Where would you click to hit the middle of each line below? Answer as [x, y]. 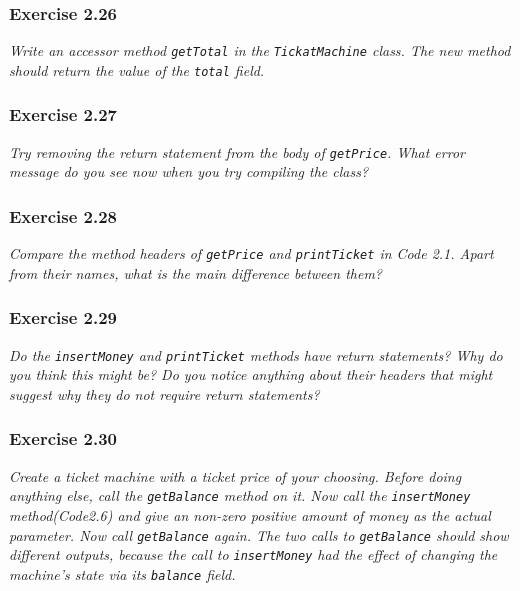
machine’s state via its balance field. [122, 573]
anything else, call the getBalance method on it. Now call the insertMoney [240, 495]
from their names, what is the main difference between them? [196, 272]
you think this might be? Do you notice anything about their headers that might [251, 374]
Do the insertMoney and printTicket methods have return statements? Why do [256, 354]
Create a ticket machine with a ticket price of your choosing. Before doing [235, 475]
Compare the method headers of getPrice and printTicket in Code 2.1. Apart [251, 253]
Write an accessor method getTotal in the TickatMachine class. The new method [260, 50]
